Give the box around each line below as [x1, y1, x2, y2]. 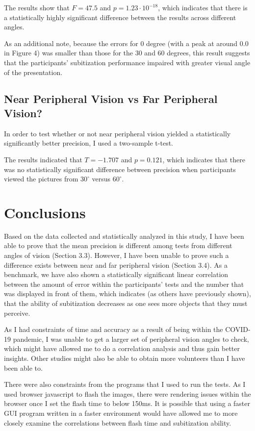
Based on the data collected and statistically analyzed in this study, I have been [4, 230, 244, 241]
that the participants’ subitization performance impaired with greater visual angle [4, 57, 251, 67]
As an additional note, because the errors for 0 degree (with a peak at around [4, 38, 238, 48]
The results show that [4, 2, 70, 12]
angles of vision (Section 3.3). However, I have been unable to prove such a [4, 250, 229, 260]
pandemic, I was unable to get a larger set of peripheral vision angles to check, [13, 333, 249, 344]
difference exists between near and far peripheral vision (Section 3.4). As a [4, 259, 228, 270]
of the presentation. [4, 67, 63, 77]
